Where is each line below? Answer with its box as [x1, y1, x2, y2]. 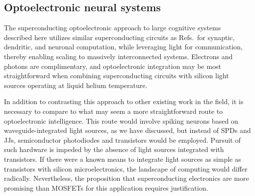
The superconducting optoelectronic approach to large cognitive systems [4, 22, 221, 33]
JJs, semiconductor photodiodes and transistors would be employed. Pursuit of [4, 134, 241, 145]
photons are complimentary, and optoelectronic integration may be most [4, 61, 221, 71]
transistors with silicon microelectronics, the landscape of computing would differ [4, 163, 248, 174]
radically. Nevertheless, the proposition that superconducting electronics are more [4, 173, 249, 183]
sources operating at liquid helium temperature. [4, 80, 148, 90]
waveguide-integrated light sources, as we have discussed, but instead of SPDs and [4, 125, 251, 135]
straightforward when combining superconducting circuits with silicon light [4, 70, 229, 81]
